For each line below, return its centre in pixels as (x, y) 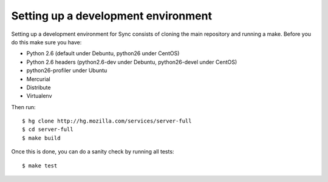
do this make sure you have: (46, 42)
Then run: (23, 107)
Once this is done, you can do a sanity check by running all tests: (93, 152)
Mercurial (39, 79)
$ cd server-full (48, 130)
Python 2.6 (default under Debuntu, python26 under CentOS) (103, 53)
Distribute (39, 87)
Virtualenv (39, 96)
